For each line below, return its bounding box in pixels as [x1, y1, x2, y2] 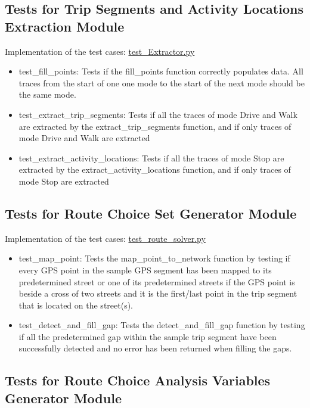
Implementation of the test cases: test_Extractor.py [5, 45, 195, 57]
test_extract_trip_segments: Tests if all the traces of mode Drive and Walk [18, 108, 297, 120]
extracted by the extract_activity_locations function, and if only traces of [18, 163, 291, 176]
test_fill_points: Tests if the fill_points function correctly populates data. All [18, 65, 303, 77]
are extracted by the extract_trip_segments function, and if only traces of [18, 120, 292, 132]
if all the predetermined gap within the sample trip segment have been [18, 330, 277, 342]
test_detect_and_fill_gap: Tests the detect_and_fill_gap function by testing [18, 319, 305, 331]
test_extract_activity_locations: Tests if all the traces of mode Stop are [18, 151, 284, 164]
